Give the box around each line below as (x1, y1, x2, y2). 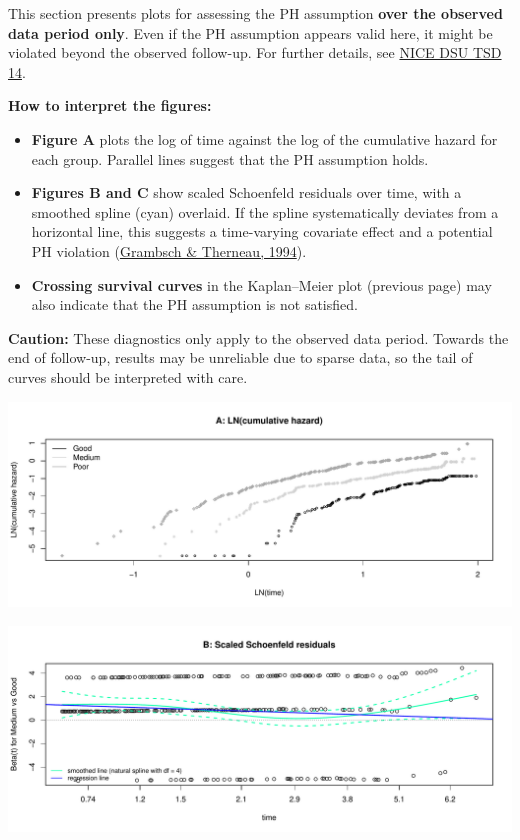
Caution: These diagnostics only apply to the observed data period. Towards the (8, 327, 509, 348)
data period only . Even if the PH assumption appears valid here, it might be (8, 22, 493, 43)
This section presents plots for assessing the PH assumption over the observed (8, 3, 503, 23)
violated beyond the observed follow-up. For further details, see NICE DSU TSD (8, 42, 502, 63)
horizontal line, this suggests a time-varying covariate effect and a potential (31, 221, 493, 242)
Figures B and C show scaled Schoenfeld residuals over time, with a (31, 182, 462, 203)
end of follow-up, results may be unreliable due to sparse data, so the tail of (8, 347, 473, 368)
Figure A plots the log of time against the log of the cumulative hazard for (31, 128, 498, 149)
